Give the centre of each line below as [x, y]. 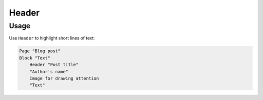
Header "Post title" [54, 65]
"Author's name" [49, 71]
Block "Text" [35, 58]
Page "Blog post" [40, 51]
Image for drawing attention [64, 78]
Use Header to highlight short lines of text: [52, 38]
